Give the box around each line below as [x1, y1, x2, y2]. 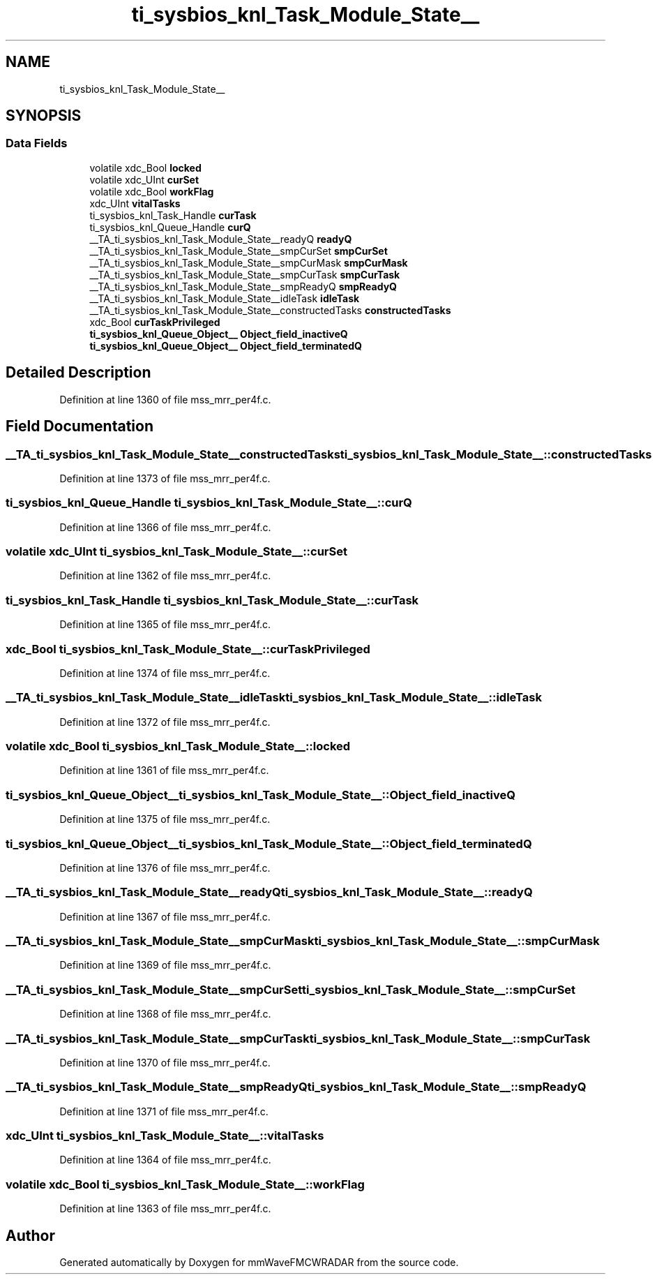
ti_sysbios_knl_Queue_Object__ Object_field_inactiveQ [89, 327, 348, 340]
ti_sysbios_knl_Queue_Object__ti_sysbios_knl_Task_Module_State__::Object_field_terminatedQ [6, 836, 532, 851]
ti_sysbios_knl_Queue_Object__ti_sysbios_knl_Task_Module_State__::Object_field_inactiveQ [6, 787, 515, 802]
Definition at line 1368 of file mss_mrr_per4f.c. [59, 1008, 271, 1020]
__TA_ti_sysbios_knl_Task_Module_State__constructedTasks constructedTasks [89, 304, 451, 316]
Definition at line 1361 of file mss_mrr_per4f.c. [59, 764, 269, 777]
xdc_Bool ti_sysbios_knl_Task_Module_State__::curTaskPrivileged [6, 641, 370, 656]
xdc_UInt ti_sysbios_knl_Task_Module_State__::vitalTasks [6, 1129, 324, 1143]
